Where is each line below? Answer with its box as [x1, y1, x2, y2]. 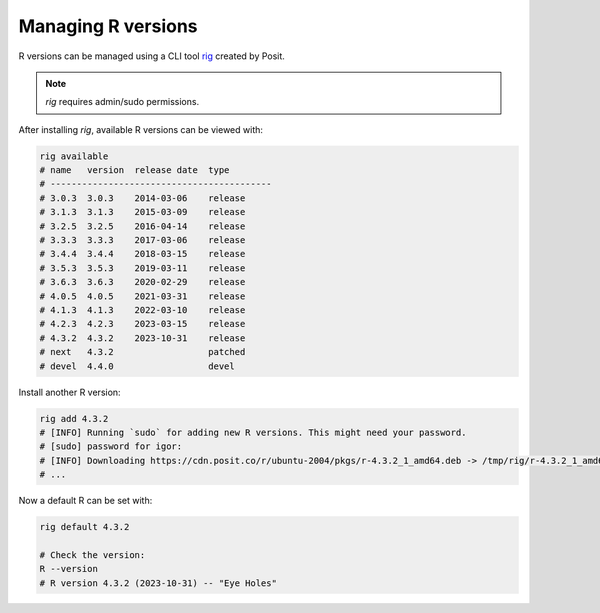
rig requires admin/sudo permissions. [45, 96, 200, 108]
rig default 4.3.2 [39, 521, 130, 533]
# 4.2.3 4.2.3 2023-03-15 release [39, 318, 246, 330]
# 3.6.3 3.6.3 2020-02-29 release [39, 276, 246, 288]
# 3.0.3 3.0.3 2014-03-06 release [39, 192, 246, 204]
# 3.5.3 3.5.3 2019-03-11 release [39, 262, 246, 274]
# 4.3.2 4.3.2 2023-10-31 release [39, 332, 246, 344]
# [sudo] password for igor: [39, 441, 183, 452]
